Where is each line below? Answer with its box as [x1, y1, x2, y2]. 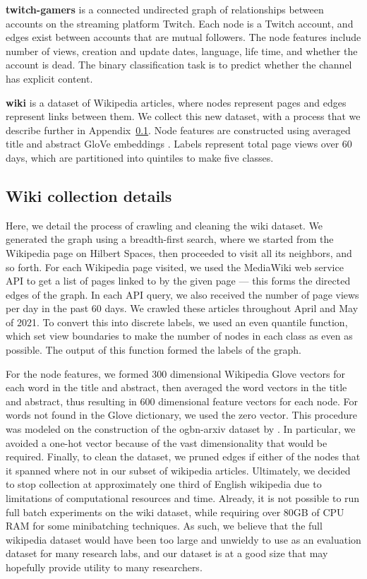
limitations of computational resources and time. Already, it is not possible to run [6, 491, 360, 506]
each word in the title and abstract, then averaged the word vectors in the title [6, 380, 347, 395]
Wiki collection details [6, 184, 172, 206]
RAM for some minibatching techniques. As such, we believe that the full [6, 518, 323, 533]
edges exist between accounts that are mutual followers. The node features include [6, 30, 361, 44]
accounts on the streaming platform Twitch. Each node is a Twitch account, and [6, 16, 354, 30]
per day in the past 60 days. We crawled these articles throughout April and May [6, 301, 359, 316]
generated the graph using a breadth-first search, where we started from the [6, 232, 334, 246]
